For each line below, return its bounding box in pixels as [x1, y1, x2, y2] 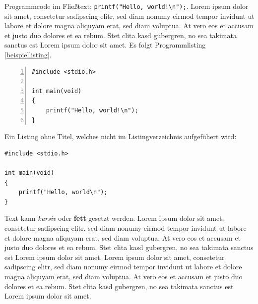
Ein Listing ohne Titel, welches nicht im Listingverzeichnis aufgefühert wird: [4, 131, 237, 142]
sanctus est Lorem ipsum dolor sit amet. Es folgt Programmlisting [4, 40, 206, 50]
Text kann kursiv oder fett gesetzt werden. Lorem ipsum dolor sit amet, [4, 213, 224, 223]
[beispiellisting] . [4, 50, 52, 60]
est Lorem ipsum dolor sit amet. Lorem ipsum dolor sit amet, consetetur [4, 252, 225, 262]
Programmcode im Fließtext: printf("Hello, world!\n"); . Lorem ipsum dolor [4, 1, 249, 11]
